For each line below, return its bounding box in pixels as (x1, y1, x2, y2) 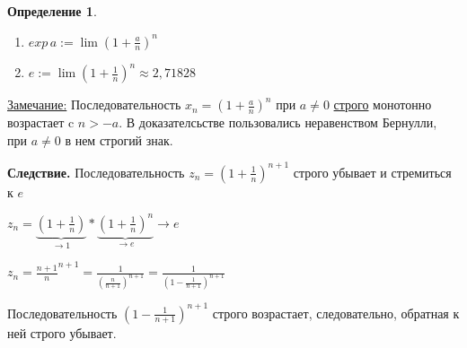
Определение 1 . (7, 2, 97, 20)
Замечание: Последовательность (7, 95, 181, 114)
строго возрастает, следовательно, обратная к (212, 303, 460, 322)
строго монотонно (333, 95, 432, 114)
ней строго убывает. (7, 323, 117, 342)
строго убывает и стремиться (293, 162, 452, 181)
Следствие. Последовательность (7, 162, 185, 181)
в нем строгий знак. (65, 130, 173, 149)
